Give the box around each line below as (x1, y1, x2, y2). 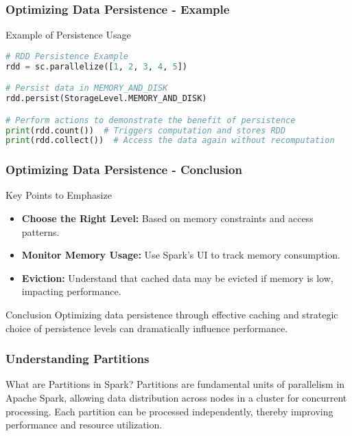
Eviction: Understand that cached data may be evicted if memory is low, (21, 270, 333, 285)
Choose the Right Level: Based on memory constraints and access (21, 211, 314, 226)
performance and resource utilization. (5, 417, 163, 432)
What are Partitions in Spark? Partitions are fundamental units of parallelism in (5, 377, 345, 391)
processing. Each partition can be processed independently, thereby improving (5, 404, 333, 418)
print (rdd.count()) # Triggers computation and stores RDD (5, 125, 286, 135)
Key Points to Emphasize (5, 188, 112, 202)
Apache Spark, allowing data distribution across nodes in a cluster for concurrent (5, 391, 347, 405)
